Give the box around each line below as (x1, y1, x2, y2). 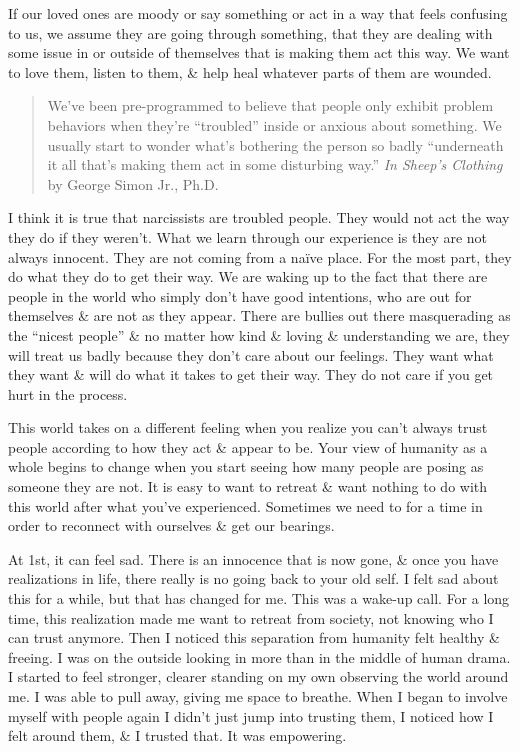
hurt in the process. (8, 383, 128, 404)
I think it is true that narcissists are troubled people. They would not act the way (8, 207, 510, 228)
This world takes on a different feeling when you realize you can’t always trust (8, 417, 488, 438)
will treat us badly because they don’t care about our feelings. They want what (8, 344, 494, 365)
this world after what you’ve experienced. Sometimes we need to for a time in (8, 495, 483, 516)
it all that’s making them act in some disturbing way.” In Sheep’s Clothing (47, 154, 503, 175)
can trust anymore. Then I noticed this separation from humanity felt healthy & (8, 627, 500, 648)
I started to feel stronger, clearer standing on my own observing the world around (8, 666, 509, 687)
